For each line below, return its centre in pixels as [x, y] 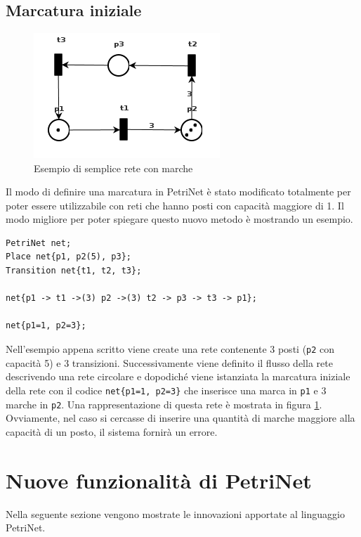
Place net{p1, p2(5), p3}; [68, 257]
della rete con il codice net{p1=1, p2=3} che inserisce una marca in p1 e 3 [166, 390]
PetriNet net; [39, 243]
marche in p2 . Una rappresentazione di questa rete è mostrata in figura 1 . [164, 404]
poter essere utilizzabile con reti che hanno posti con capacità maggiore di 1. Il [175, 205]
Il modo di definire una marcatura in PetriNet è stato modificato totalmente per [178, 192]
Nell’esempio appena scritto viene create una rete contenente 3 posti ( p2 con [170, 349]
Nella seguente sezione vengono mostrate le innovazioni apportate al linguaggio [175, 513]
